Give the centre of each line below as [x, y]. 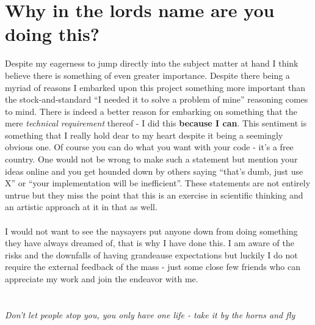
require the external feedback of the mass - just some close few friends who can [153, 267]
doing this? [52, 34]
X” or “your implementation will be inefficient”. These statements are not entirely [158, 183]
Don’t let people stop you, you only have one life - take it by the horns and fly [150, 314]
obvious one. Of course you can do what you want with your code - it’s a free [149, 147]
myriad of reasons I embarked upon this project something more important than [155, 87]
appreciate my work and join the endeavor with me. [102, 279]
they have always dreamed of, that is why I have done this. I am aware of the [150, 243]
